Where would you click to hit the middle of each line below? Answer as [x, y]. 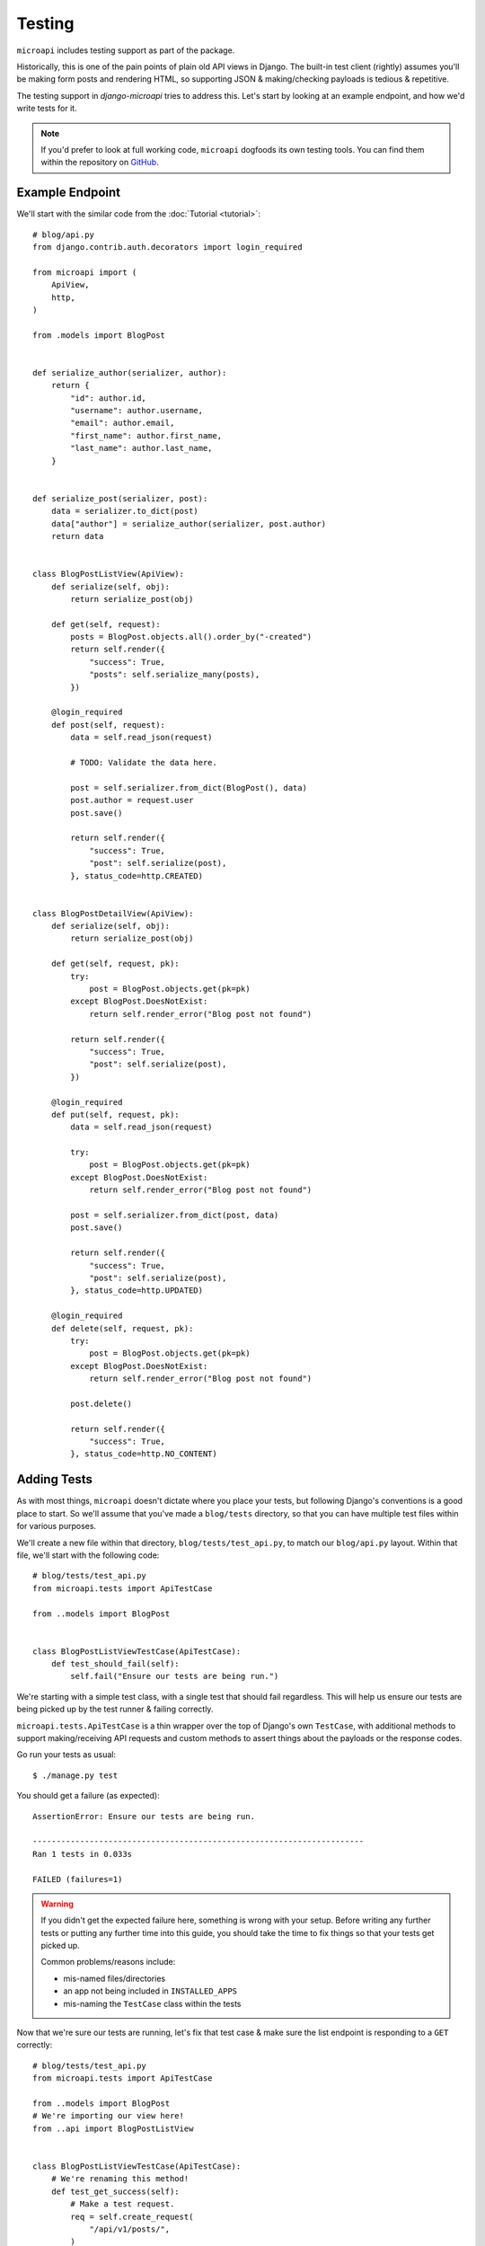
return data [77, 536]
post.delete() [101, 1403]
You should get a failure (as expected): [88, 1796]
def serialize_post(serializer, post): [120, 498]
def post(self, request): [108, 725]
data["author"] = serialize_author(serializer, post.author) [189, 524]
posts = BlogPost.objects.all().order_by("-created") [191, 637]
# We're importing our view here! [108, 2116]
